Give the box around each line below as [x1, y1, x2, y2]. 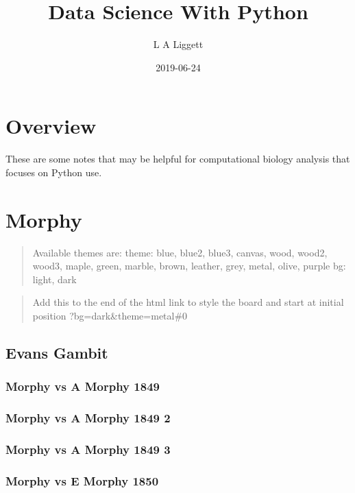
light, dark [32, 272, 77, 286]
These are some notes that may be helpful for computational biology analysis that [5, 152, 350, 166]
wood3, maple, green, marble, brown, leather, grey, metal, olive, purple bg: [32, 258, 346, 273]
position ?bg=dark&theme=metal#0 [32, 308, 188, 322]
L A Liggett [153, 37, 204, 51]
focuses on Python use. [5, 165, 102, 179]
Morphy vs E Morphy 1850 [5, 472, 159, 489]
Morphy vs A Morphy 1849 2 [5, 409, 171, 426]
